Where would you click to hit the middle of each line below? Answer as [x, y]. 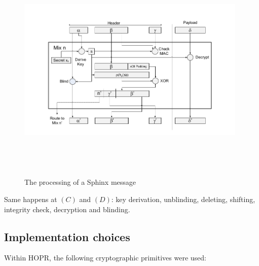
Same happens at [31, 199]
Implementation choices [67, 236]
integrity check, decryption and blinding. [67, 209]
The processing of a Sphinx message [80, 182]
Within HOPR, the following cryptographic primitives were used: [105, 258]
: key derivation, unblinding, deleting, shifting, [183, 199]
